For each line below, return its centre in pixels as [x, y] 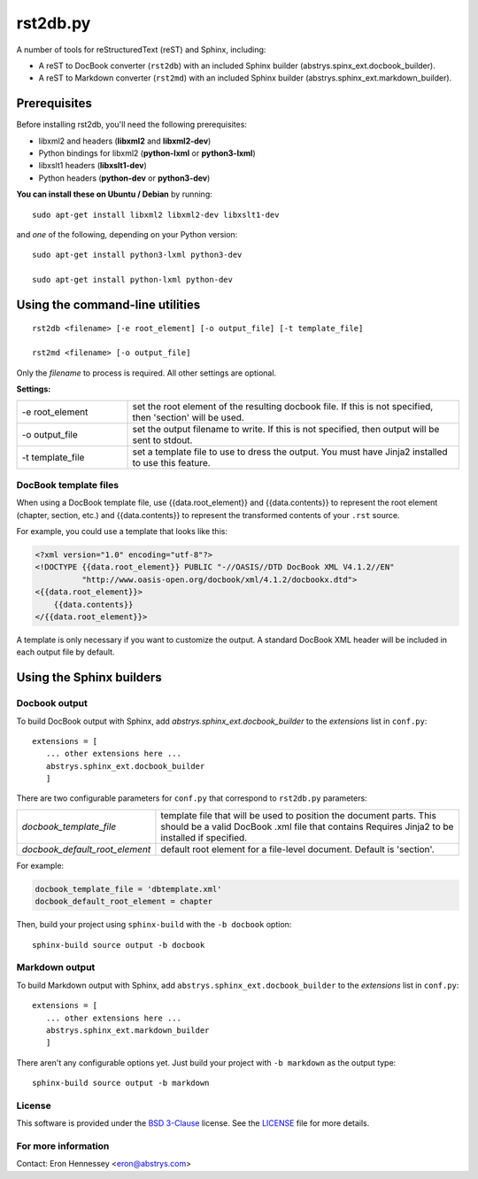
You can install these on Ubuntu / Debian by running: [114, 194]
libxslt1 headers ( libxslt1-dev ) [93, 166]
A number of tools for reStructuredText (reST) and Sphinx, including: [141, 50]
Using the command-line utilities [108, 304]
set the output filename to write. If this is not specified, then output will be [286, 429]
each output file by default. [66, 652]
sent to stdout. [162, 440]
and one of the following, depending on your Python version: [127, 234]
